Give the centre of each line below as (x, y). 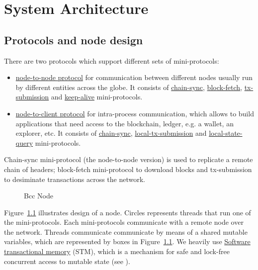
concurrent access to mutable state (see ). (67, 261)
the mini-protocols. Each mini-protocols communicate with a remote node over (124, 222)
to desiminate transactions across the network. (75, 179)
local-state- (226, 133)
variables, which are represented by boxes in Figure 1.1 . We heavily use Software (127, 241)
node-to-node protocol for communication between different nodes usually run (134, 77)
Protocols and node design (74, 40)
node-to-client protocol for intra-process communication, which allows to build (135, 113)
